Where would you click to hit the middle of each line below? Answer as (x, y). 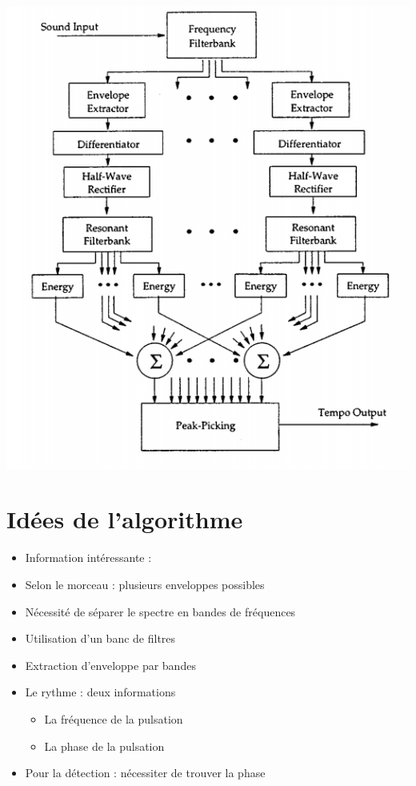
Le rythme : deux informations (100, 692)
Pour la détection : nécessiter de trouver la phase (145, 773)
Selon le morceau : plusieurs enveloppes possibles (145, 584)
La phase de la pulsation (104, 746)
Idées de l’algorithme (125, 519)
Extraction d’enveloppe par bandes (110, 665)
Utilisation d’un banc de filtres (100, 638)
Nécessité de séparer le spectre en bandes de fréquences (160, 611)
